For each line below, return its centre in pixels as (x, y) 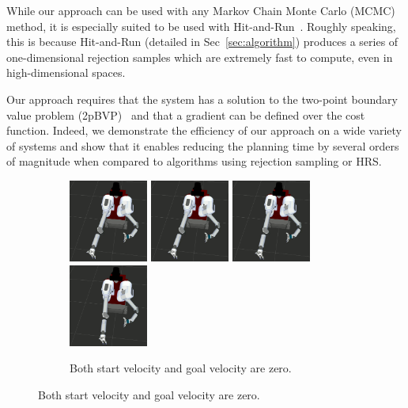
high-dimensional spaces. (66, 72)
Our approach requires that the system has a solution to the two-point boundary (202, 99)
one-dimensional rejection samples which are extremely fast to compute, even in (200, 57)
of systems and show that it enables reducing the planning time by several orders (203, 145)
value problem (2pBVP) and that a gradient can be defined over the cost (186, 114)
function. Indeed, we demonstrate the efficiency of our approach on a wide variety (204, 130)
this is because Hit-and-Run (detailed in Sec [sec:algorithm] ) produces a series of (202, 42)
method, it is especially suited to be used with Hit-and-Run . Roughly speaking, (201, 26)
